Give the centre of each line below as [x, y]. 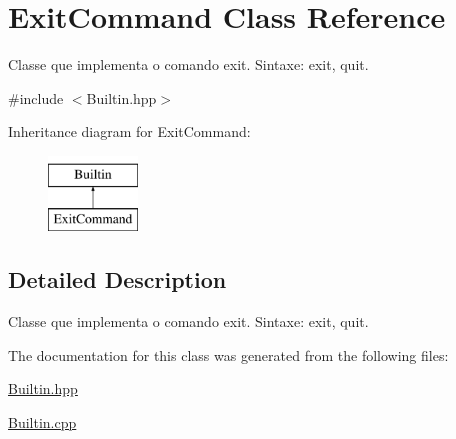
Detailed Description [117, 279]
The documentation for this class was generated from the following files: [228, 354]
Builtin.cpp [42, 422]
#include [36, 97]
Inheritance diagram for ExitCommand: [129, 131]
